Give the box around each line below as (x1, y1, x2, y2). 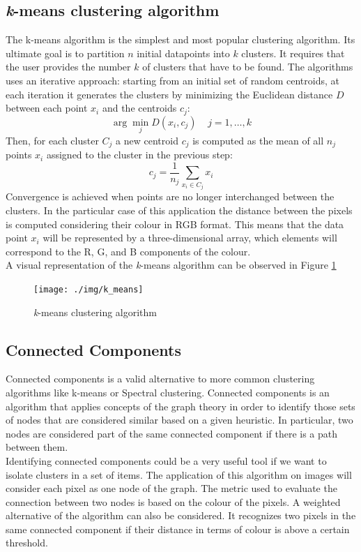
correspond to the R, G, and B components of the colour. (6, 244, 251, 258)
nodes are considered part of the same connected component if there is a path (6, 426, 338, 440)
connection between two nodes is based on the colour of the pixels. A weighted (6, 494, 341, 509)
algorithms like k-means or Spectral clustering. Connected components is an (6, 385, 330, 399)
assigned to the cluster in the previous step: (46, 147, 233, 162)
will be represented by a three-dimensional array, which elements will (43, 230, 337, 245)
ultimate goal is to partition (6, 45, 125, 60)
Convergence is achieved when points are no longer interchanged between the (6, 189, 335, 204)
